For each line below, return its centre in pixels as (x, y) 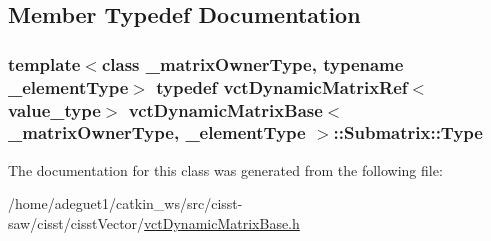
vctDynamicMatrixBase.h (222, 222)
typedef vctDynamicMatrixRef (282, 86)
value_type (54, 109)
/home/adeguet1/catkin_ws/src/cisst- (125, 203)
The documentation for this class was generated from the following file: (225, 169)
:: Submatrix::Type (408, 132)
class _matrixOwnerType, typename (252, 63)
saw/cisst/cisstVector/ (76, 222)
